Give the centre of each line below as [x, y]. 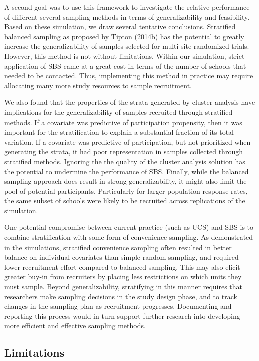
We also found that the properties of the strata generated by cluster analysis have [130, 102]
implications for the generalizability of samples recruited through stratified [118, 112]
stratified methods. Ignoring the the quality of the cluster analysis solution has [125, 161]
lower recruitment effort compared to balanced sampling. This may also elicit [122, 266]
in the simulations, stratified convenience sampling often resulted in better [118, 247]
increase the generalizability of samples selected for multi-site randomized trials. [127, 46]
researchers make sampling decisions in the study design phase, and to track [121, 296]
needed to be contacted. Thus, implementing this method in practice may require [129, 76]
